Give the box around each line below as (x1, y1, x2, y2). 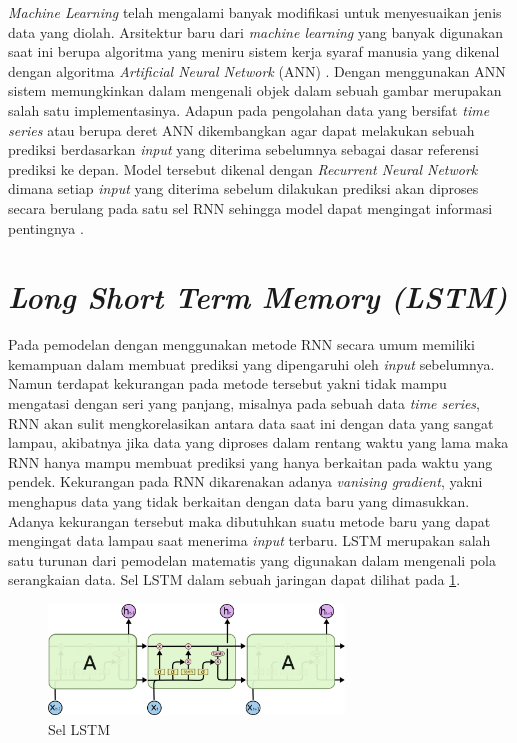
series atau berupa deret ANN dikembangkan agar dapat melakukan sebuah (8, 119, 475, 140)
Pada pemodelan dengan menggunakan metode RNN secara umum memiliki (8, 334, 475, 355)
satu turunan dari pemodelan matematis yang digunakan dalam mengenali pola (8, 549, 496, 570)
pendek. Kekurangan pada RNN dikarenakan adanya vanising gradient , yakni (8, 471, 483, 492)
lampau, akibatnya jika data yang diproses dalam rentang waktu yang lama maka (8, 432, 509, 453)
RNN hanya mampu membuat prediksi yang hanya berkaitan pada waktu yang (8, 451, 493, 472)
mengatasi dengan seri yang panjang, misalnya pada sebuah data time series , (8, 393, 480, 414)
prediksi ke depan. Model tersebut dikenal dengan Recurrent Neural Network (8, 158, 478, 179)
